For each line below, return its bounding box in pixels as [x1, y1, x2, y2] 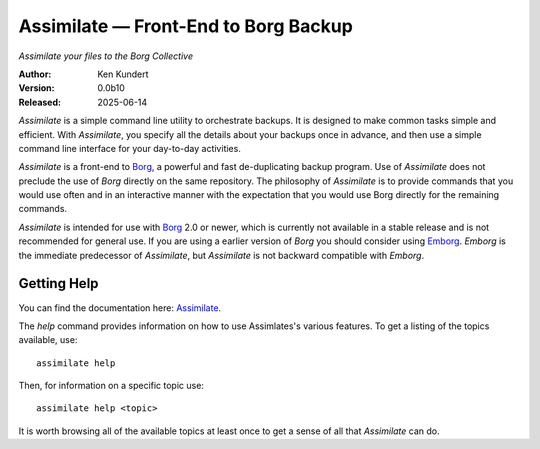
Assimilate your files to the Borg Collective [18, 50, 194, 62]
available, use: [18, 334, 78, 346]
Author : [18, 68, 52, 80]
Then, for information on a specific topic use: [18, 380, 205, 392]
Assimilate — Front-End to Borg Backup [18, 15, 354, 37]
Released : [18, 96, 62, 108]
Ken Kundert [97, 68, 149, 80]
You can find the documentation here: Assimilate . [18, 301, 222, 314]
